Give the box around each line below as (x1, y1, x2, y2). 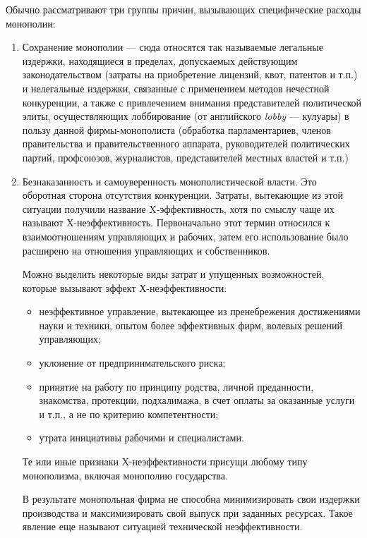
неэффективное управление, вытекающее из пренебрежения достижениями (39, 304, 361, 319)
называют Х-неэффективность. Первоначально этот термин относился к (22, 215, 330, 230)
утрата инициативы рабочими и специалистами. (39, 430, 244, 445)
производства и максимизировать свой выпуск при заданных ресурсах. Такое (22, 505, 353, 520)
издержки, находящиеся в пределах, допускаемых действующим (22, 53, 298, 68)
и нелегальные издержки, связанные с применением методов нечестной (22, 80, 330, 95)
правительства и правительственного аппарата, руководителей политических (22, 136, 350, 151)
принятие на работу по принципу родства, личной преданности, (39, 379, 314, 393)
